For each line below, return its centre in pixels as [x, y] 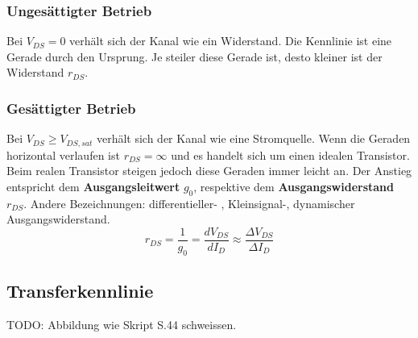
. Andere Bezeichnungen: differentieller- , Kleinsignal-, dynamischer [189, 203]
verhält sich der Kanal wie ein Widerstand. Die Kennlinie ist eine [231, 41]
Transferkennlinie [80, 291]
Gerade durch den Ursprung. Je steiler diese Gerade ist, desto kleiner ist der [195, 56]
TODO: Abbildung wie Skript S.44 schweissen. [122, 324]
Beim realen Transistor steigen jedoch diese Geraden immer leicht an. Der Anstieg [209, 171]
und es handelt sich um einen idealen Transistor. [290, 154]
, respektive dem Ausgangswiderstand [294, 186]
